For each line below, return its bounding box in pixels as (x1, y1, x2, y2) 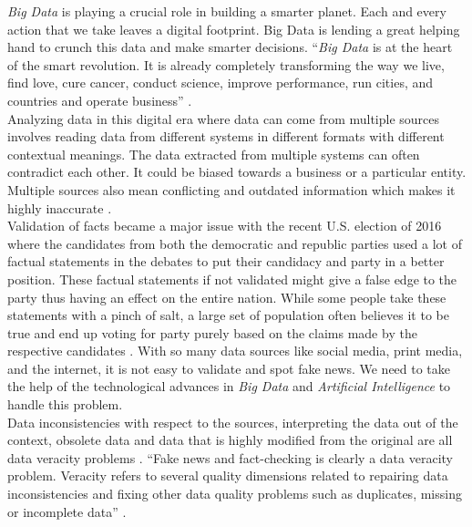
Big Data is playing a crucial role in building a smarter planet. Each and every (7, 2, 446, 20)
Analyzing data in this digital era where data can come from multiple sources (7, 108, 440, 128)
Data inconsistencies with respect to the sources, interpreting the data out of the (7, 412, 458, 431)
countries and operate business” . (7, 90, 192, 109)
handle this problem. (7, 395, 123, 414)
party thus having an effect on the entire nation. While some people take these (7, 287, 446, 306)
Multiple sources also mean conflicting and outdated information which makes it (7, 180, 456, 199)
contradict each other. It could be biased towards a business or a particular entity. (7, 162, 467, 181)
